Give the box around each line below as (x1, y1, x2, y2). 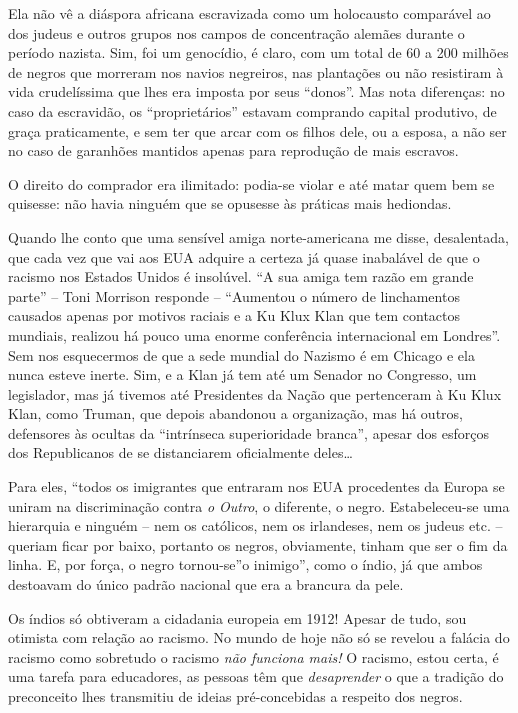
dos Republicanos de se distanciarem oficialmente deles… (8, 442, 353, 463)
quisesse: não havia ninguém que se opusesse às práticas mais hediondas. (8, 193, 452, 214)
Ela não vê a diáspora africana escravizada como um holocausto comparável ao (8, 3, 491, 23)
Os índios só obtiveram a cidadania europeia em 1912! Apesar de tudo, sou (8, 607, 467, 628)
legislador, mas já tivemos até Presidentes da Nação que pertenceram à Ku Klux (8, 383, 502, 404)
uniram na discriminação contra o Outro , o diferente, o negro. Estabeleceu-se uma (8, 495, 510, 516)
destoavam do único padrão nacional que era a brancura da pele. (8, 574, 404, 595)
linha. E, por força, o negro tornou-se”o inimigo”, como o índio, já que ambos (8, 554, 483, 575)
